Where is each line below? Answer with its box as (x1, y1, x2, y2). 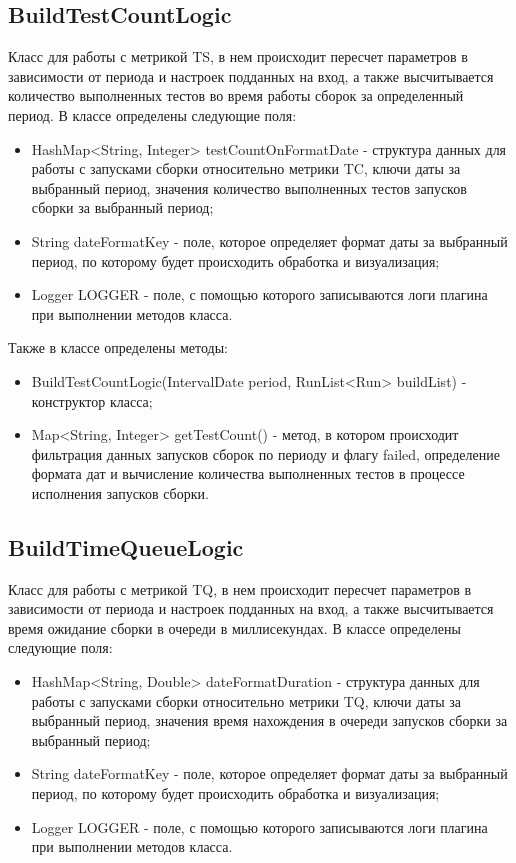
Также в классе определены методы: (8, 337, 228, 358)
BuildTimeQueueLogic (8, 531, 244, 562)
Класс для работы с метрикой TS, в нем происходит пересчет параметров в (8, 46, 468, 67)
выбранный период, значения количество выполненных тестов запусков (31, 177, 467, 198)
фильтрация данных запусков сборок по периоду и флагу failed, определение (31, 443, 500, 464)
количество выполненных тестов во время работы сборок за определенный (8, 85, 464, 106)
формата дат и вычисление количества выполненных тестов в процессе (31, 463, 465, 484)
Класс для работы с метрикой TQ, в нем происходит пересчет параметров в (8, 578, 472, 599)
